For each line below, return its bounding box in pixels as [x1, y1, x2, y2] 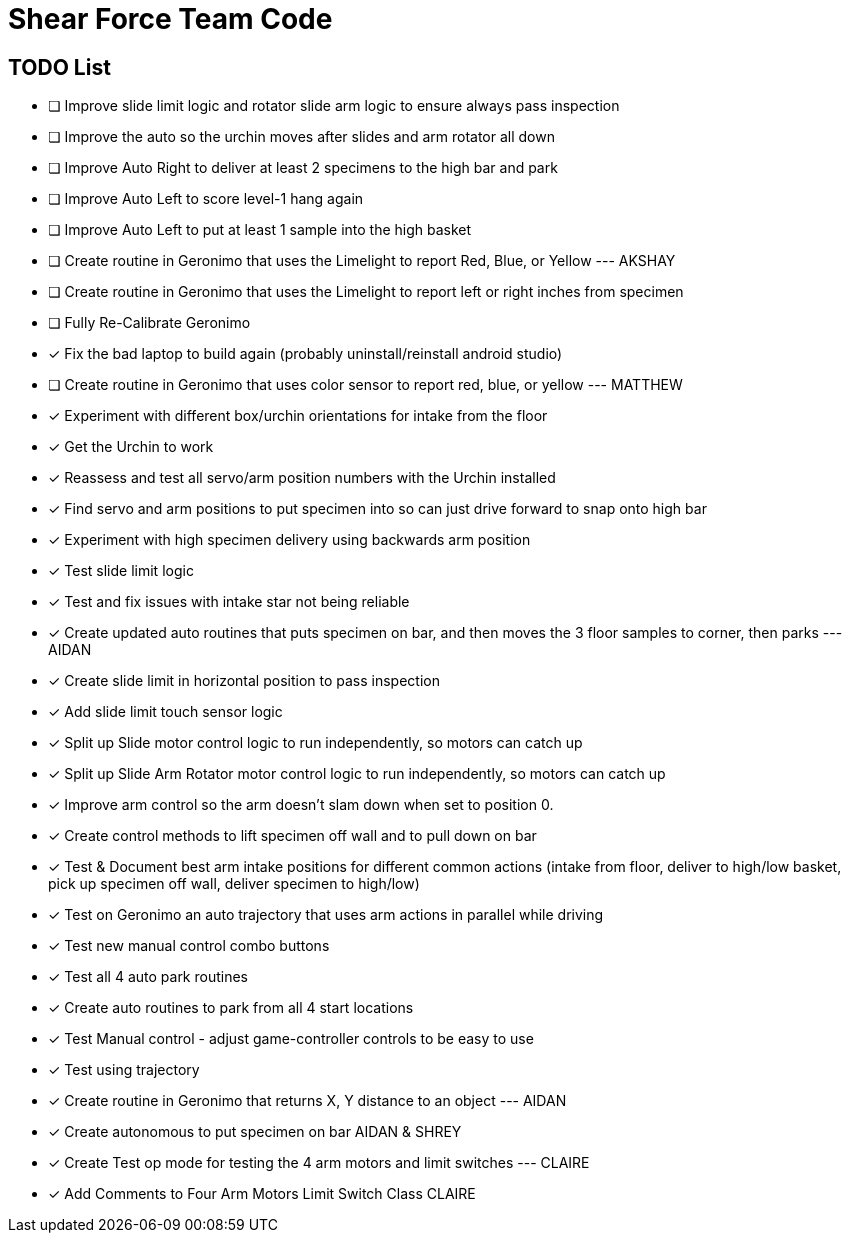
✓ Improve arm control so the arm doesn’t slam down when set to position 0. [48, 796, 554, 814]
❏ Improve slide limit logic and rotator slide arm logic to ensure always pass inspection [48, 97, 620, 115]
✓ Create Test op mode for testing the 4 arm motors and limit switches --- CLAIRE [48, 1154, 590, 1172]
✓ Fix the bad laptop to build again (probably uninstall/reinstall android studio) [48, 345, 563, 363]
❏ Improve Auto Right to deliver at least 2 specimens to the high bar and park [48, 159, 558, 177]
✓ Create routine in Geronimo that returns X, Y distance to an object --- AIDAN [48, 1092, 567, 1110]
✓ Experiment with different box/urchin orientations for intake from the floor [48, 407, 548, 425]
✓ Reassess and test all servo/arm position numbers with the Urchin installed [48, 469, 556, 487]
